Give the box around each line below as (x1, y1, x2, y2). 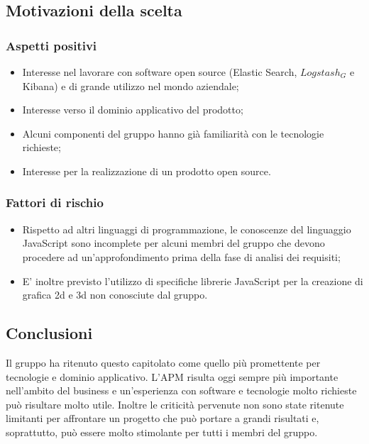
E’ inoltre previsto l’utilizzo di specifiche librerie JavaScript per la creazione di (22, 273, 363, 288)
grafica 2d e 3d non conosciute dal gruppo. (22, 287, 208, 302)
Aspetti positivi (6, 36, 97, 54)
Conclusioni (6, 322, 93, 344)
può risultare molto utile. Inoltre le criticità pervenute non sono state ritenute (6, 396, 344, 411)
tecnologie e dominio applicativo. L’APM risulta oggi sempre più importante (6, 369, 338, 384)
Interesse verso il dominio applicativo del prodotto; (22, 102, 243, 117)
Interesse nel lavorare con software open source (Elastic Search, (22, 65, 297, 79)
